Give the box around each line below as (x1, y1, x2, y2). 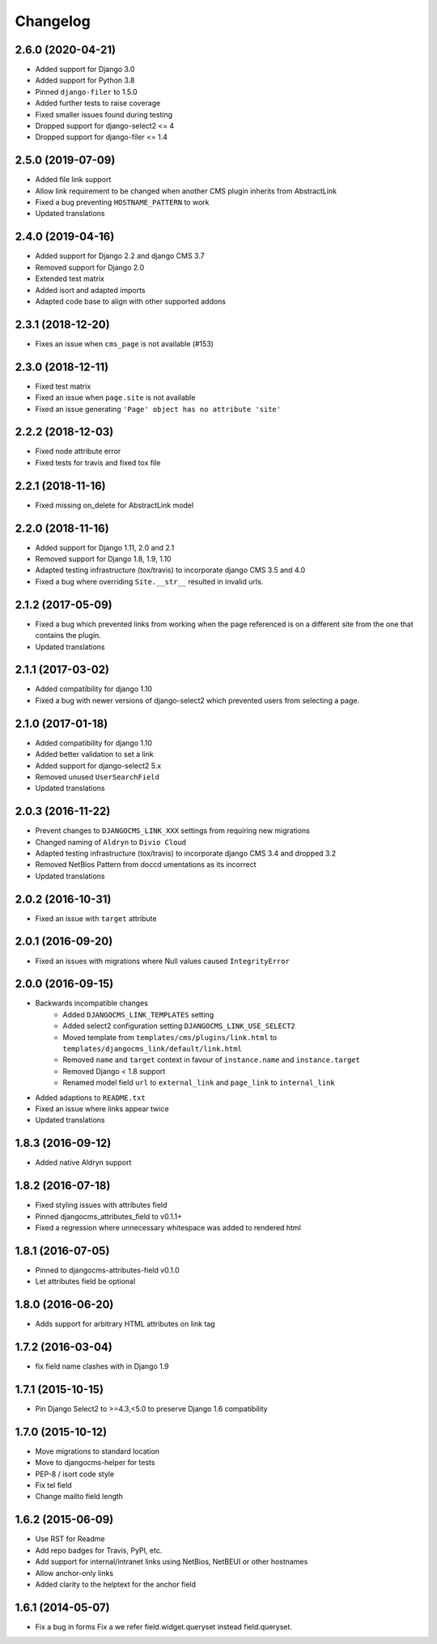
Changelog (15, 12, 91, 30)
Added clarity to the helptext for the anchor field (35, 1579, 197, 1589)
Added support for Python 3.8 (35, 75, 135, 85)
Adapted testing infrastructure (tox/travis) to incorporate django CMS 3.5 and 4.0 (35, 565, 306, 575)
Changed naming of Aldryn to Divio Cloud (35, 837, 187, 847)
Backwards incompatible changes (35, 998, 149, 1008)
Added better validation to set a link (35, 750, 154, 759)
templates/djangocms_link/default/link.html (62, 1044, 243, 1054)
